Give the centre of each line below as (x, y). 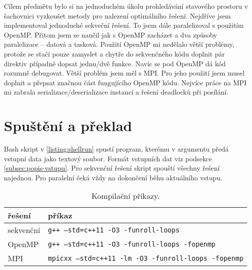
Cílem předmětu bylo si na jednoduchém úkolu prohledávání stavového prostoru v (126, 6)
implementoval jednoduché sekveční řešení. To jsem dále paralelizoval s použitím (124, 25)
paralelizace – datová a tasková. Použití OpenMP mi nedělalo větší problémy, (119, 44)
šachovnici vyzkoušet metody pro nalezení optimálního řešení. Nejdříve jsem (117, 15)
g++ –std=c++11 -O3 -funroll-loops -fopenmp (132, 244)
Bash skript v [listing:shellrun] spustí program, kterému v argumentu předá (116, 149)
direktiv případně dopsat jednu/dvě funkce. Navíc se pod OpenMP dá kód (115, 63)
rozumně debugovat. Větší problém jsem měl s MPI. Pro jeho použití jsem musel (124, 73)
